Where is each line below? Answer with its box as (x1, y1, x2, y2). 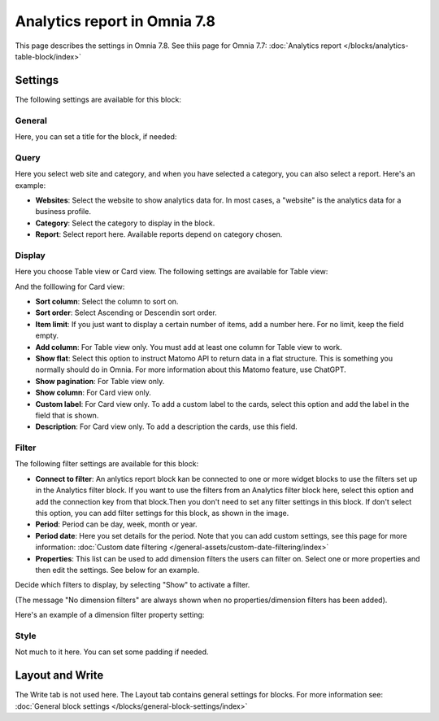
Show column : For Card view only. (35, 387, 152, 398)
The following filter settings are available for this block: (15, 459, 199, 469)
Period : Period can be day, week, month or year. (35, 519, 198, 529)
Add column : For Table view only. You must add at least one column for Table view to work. (35, 342, 343, 352)
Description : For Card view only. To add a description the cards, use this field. (35, 422, 298, 431)
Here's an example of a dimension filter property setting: (15, 610, 205, 620)
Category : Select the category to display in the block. (35, 218, 215, 228)
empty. (35, 330, 59, 341)
